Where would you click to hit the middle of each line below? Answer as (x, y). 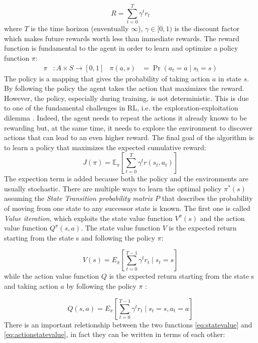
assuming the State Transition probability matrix (79, 198)
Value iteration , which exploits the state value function (88, 218)
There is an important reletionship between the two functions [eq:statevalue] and (128, 324)
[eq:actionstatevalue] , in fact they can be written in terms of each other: (115, 334)
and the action (222, 218)
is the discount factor (207, 28)
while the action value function (52, 276)
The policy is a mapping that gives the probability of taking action (107, 78)
